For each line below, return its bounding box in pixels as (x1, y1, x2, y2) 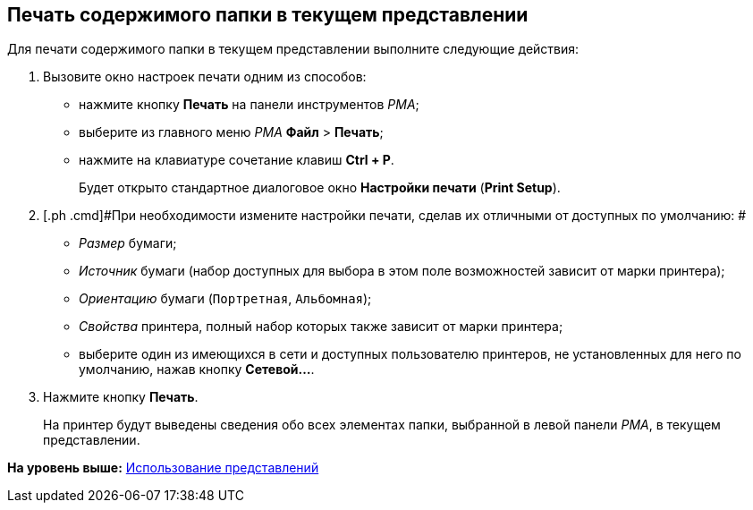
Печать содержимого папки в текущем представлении (7, 4, 529, 26)
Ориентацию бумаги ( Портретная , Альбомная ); (79, 291, 372, 307)
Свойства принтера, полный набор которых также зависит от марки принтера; (79, 319, 563, 335)
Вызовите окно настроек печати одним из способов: (43, 69, 367, 85)
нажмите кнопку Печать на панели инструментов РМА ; (79, 97, 419, 113)
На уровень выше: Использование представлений (7, 460, 319, 476)
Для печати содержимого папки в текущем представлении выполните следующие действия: (7, 41, 580, 57)
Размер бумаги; (79, 235, 177, 251)
